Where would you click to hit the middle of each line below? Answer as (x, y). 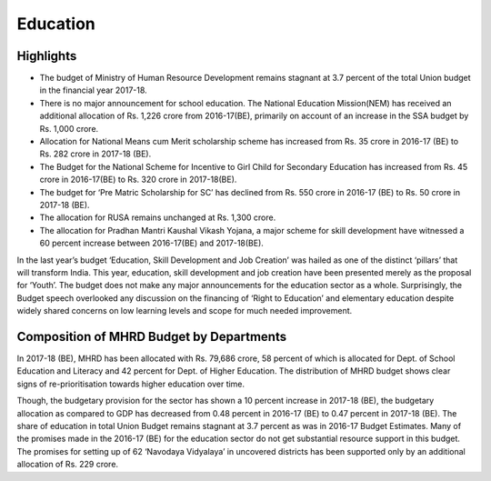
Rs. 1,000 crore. (69, 128)
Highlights (47, 56)
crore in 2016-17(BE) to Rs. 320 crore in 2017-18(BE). (138, 180)
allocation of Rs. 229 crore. (67, 465)
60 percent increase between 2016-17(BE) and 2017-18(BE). (151, 243)
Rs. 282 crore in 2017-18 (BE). (95, 154)
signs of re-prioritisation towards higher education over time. (131, 384)
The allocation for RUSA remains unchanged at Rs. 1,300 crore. (158, 217)
